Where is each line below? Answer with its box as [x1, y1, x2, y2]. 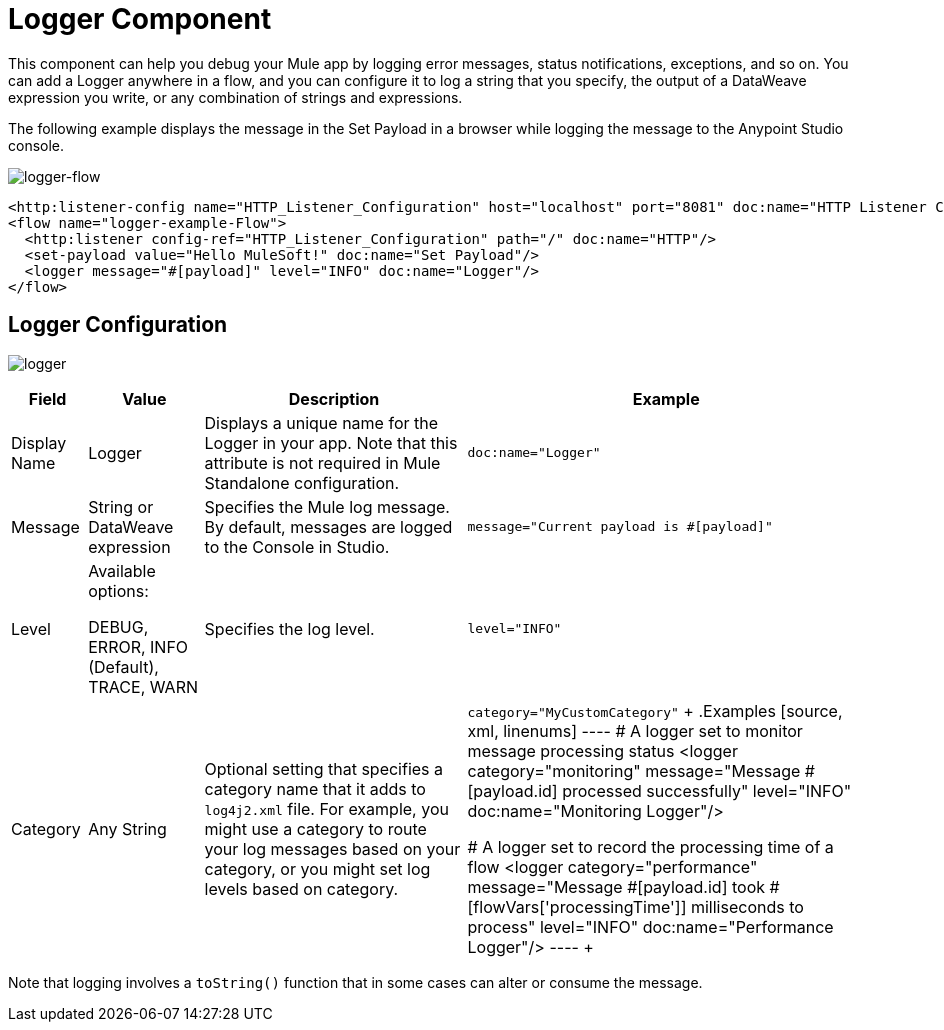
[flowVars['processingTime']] [467, 896, 687, 917]
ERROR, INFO [88, 636, 189, 657]
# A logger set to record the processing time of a [467, 836, 834, 857]
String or [88, 496, 154, 517]
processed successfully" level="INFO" [562, 780, 852, 801]
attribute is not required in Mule [204, 452, 441, 473]
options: [88, 580, 149, 601]
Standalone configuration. [204, 472, 400, 493]
